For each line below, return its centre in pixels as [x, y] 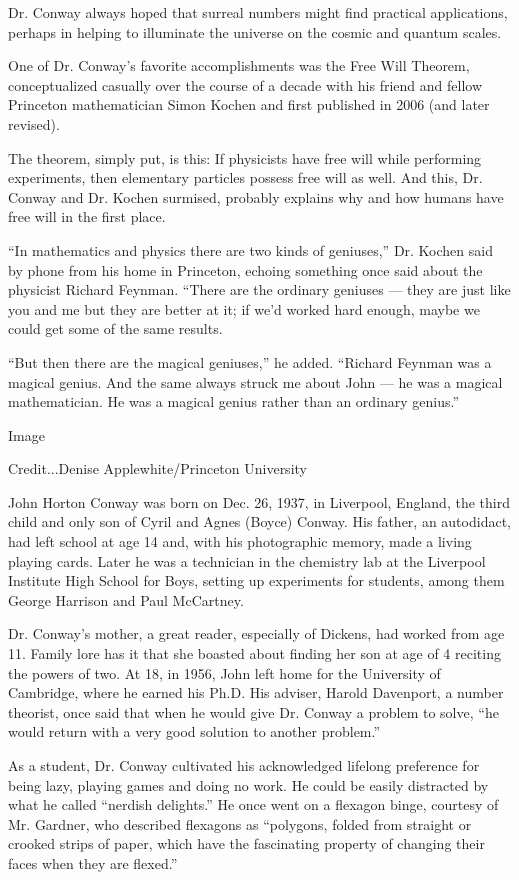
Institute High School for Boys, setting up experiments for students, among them [256, 580]
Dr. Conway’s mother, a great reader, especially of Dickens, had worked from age [256, 633]
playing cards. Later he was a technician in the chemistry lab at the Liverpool [247, 560]
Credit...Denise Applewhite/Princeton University [157, 468]
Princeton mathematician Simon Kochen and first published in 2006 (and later [249, 104]
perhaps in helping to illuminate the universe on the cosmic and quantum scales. [255, 31]
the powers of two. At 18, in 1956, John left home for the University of [224, 672]
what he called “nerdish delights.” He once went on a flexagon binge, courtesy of [253, 804]
